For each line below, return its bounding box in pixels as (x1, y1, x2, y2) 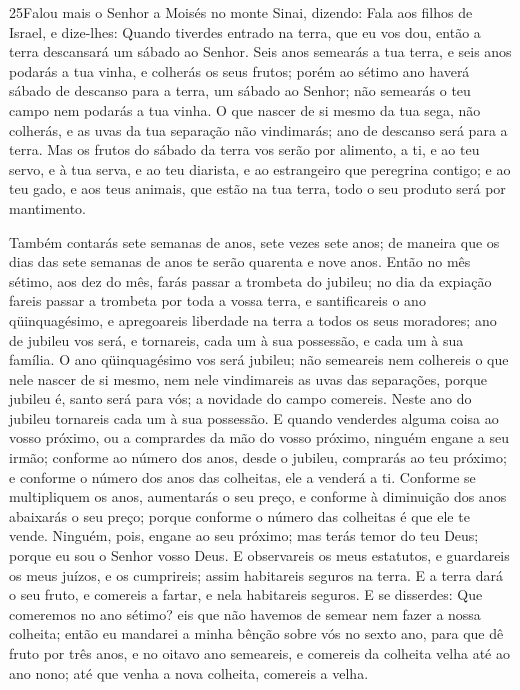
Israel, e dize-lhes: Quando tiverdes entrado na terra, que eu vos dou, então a (9, 21, 481, 42)
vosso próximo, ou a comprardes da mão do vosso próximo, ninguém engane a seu (9, 427, 509, 448)
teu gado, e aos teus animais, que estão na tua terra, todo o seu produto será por (9, 178, 506, 199)
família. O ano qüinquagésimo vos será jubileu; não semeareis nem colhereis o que (9, 349, 509, 370)
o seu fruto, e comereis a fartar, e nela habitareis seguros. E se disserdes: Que (9, 584, 483, 605)
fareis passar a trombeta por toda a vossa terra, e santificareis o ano (9, 290, 426, 311)
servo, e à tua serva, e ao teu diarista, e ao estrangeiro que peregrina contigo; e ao (9, 158, 511, 179)
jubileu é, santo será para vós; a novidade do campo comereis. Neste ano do (9, 388, 472, 409)
